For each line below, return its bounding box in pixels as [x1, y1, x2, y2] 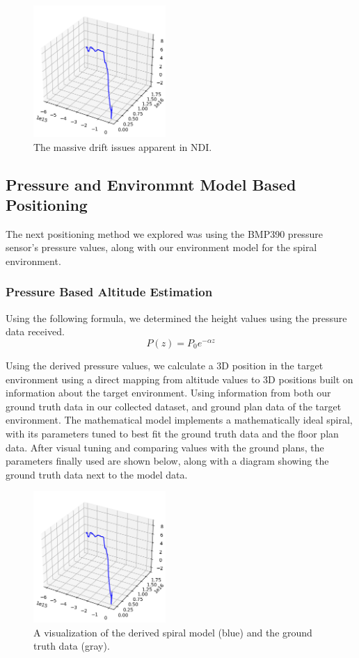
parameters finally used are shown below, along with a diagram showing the [6, 454, 329, 468]
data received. [6, 324, 65, 339]
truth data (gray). [33, 639, 110, 653]
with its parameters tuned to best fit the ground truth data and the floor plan [6, 426, 339, 440]
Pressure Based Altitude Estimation [6, 283, 213, 300]
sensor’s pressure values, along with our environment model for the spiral [6, 240, 317, 255]
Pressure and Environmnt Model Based [6, 173, 296, 195]
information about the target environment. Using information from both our [6, 385, 331, 400]
